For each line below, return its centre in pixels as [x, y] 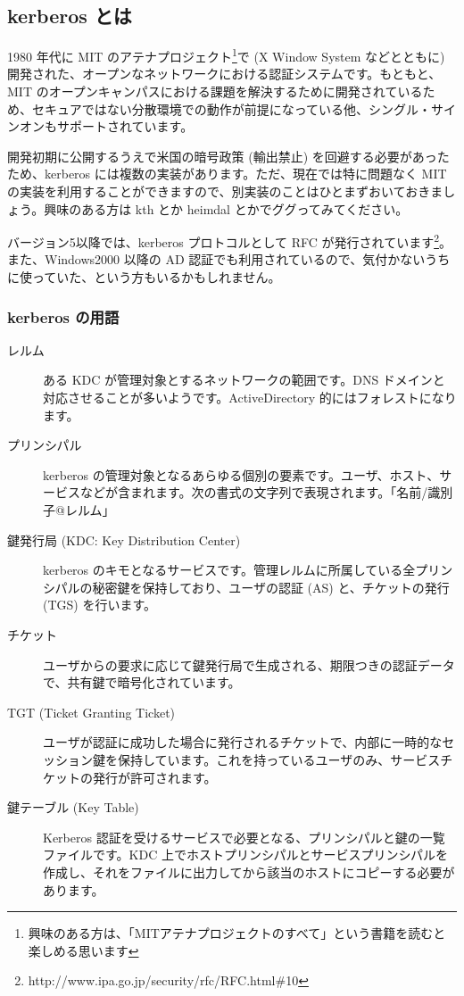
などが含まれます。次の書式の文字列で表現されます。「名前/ [254, 492]
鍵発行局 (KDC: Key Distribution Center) [124, 539]
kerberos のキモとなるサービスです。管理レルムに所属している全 [229, 570]
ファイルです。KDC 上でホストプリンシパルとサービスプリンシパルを [246, 855]
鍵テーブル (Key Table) [73, 807]
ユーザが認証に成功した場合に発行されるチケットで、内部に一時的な [243, 742]
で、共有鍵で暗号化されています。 [142, 682]
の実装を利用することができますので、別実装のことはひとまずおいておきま [225, 191]
